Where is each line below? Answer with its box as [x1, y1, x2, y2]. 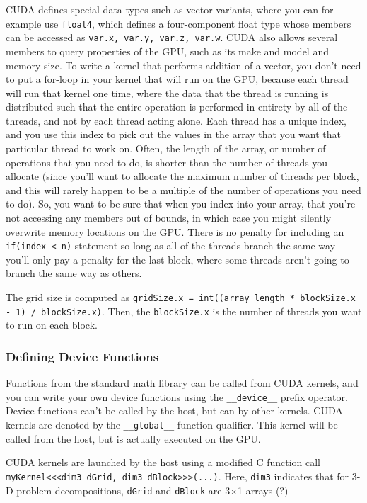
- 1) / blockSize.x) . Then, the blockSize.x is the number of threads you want [6, 303, 362, 318]
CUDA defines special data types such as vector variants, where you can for [6, 2, 334, 16]
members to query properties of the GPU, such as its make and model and [6, 43, 329, 58]
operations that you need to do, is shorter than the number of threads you [6, 154, 328, 169]
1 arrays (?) [238, 482, 289, 497]
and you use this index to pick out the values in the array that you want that [6, 127, 341, 142]
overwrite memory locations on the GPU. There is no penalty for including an [6, 224, 344, 239]
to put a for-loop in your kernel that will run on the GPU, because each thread [6, 72, 349, 86]
